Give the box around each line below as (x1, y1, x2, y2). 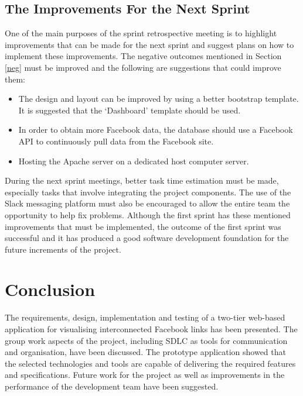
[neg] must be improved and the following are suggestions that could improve (5, 61, 281, 73)
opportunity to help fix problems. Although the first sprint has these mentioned (5, 208, 291, 221)
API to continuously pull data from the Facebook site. (18, 135, 214, 147)
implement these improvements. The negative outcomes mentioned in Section (5, 50, 282, 62)
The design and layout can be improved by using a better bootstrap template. (18, 92, 299, 105)
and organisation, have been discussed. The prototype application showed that (5, 346, 286, 358)
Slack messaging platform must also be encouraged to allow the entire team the (5, 197, 290, 209)
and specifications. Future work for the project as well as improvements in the (5, 369, 285, 381)
